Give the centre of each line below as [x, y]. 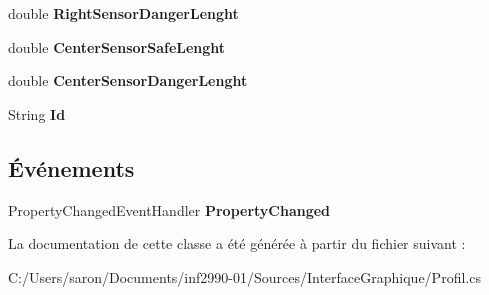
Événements [71, 167]
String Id [37, 113]
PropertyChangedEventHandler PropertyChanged [169, 209]
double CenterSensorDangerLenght [128, 80]
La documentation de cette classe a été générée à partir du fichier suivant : [237, 243]
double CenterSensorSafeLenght [117, 46]
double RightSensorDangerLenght [123, 13]
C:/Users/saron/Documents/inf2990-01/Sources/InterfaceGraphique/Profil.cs [244, 276]
